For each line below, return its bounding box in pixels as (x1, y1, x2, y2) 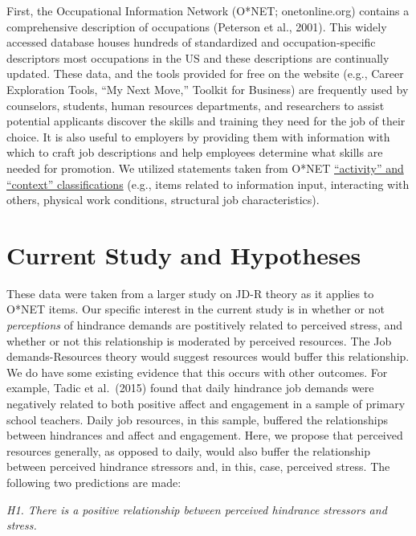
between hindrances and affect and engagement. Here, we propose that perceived (6, 427, 403, 444)
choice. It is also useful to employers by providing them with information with (6, 128, 390, 145)
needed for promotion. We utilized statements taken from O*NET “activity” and (6, 159, 404, 176)
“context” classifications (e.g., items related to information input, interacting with (6, 175, 410, 192)
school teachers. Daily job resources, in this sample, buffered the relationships (6, 411, 389, 428)
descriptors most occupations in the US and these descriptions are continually (6, 49, 389, 66)
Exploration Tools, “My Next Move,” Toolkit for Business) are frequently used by (6, 80, 409, 97)
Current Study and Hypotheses (6, 238, 361, 271)
